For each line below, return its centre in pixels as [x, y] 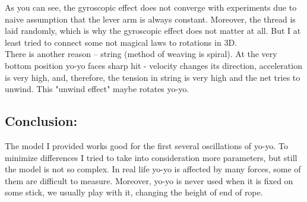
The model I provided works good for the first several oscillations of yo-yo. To [146, 145]
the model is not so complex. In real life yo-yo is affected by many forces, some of [153, 169]
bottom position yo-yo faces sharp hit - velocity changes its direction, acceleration [153, 65]
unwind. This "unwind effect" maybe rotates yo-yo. [97, 89]
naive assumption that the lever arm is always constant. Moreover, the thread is [150, 19]
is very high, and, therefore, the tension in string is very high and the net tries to [153, 77]
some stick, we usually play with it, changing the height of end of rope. [134, 192]
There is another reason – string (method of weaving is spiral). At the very [141, 54]
